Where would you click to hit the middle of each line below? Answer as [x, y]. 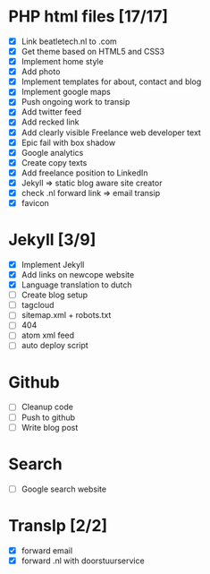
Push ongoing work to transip [76, 102]
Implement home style [62, 62]
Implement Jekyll [53, 264]
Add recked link [50, 122]
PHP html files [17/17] [88, 17]
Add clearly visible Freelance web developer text [111, 133]
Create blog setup [55, 295]
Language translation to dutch [76, 285]
